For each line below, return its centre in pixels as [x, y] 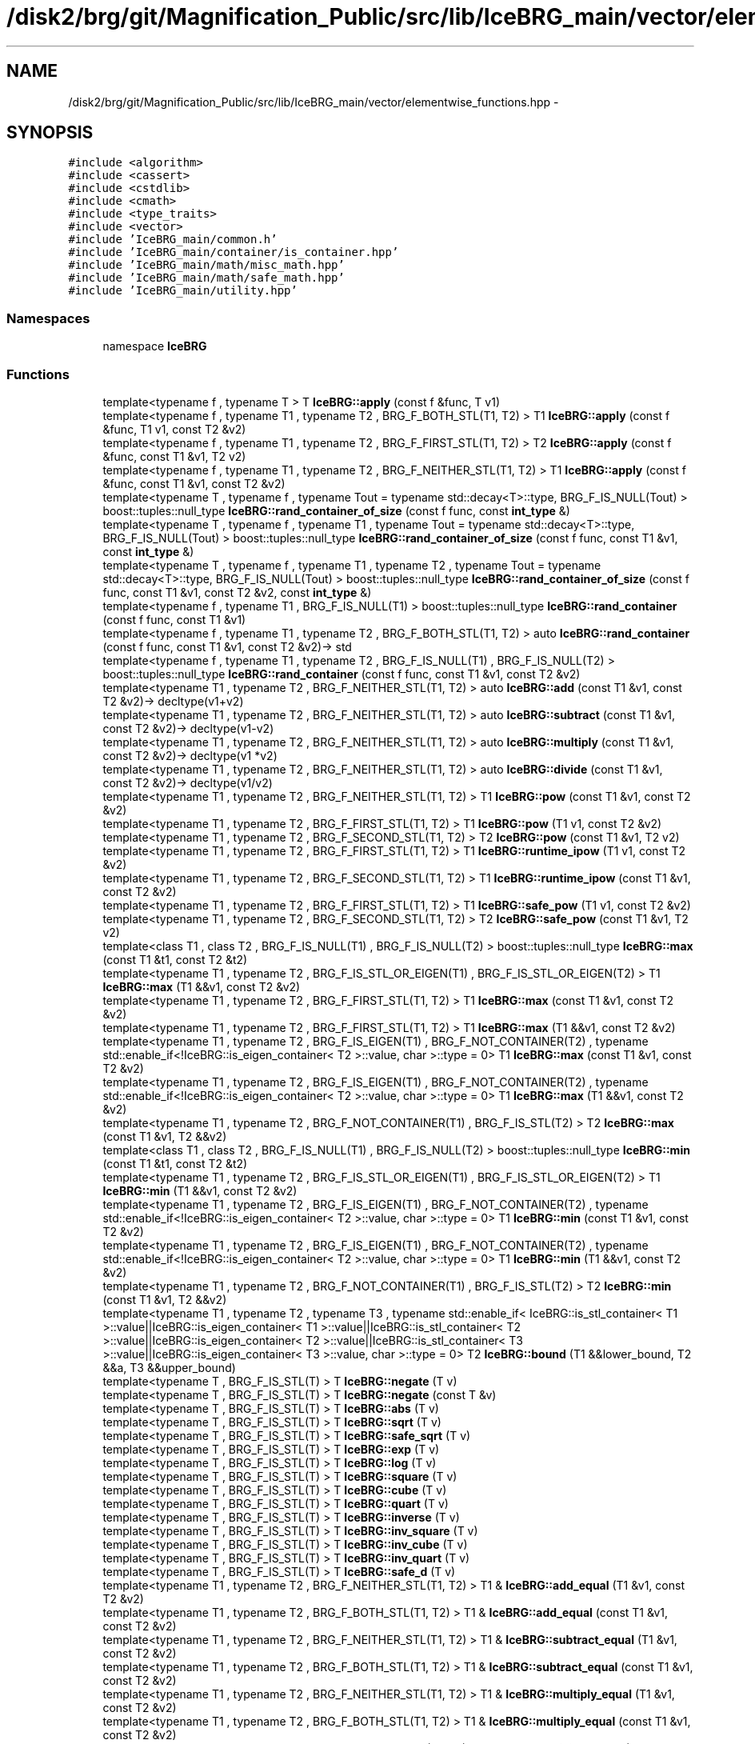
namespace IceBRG [155, 346]
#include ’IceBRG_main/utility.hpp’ [183, 291]
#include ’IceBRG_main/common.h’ [173, 240]
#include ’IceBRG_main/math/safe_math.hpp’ [206, 278]
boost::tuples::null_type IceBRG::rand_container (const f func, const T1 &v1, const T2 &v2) [342, 674]
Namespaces [48, 318]
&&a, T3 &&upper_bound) [169, 1367]
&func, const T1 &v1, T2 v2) [174, 456]
